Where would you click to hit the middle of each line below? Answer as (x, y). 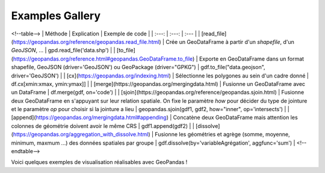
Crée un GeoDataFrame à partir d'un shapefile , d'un (230, 41)
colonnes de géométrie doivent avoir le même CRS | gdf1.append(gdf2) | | (103, 126)
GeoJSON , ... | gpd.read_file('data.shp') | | (63, 50)
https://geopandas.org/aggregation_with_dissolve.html (81, 135)
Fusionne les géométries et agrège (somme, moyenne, (222, 135)
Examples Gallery (56, 16)
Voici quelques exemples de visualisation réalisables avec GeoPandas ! (99, 162)
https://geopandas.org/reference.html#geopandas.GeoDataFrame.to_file (103, 59)
